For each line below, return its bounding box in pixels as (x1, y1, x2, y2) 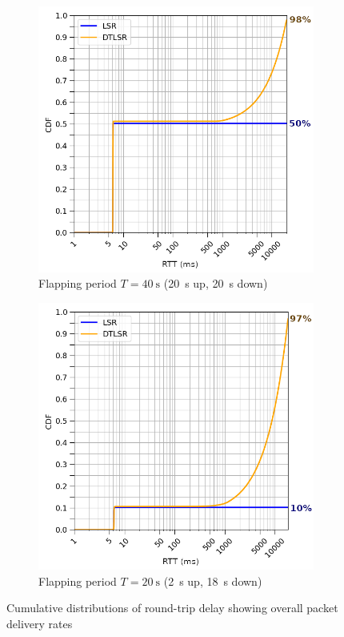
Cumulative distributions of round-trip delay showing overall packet (6, 599, 338, 616)
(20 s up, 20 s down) (163, 275, 268, 292)
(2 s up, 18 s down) (163, 572, 262, 589)
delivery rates (6, 615, 73, 632)
